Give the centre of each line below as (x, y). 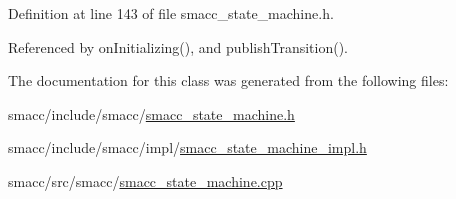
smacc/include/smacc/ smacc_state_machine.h (151, 113)
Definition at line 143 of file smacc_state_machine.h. (171, 13)
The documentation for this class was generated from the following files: (228, 80)
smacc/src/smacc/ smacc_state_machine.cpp (145, 180)
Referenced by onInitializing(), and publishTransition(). (178, 46)
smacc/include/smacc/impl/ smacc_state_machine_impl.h (187, 147)
